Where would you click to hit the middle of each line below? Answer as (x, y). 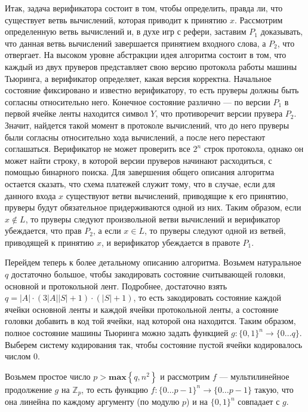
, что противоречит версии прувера (219, 113)
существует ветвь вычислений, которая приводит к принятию (116, 19)
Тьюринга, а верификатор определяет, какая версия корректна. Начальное (138, 78)
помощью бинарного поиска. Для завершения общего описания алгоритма (140, 172)
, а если (107, 231)
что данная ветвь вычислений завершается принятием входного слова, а (135, 43)
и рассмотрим (185, 376)
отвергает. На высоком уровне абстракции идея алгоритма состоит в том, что (146, 55)
